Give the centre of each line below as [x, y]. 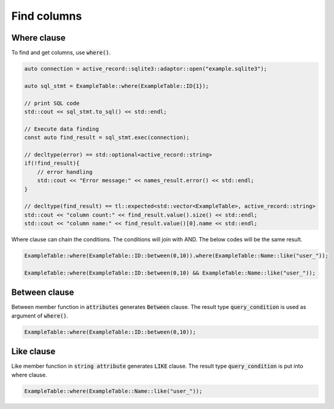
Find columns [47, 16]
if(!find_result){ [52, 163]
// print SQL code [52, 103]
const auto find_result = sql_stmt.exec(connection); [107, 138]
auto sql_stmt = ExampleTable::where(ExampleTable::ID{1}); [117, 86]
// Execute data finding [62, 129]
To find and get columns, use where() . [61, 53]
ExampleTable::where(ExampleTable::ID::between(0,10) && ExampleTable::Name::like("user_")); [170, 273]
